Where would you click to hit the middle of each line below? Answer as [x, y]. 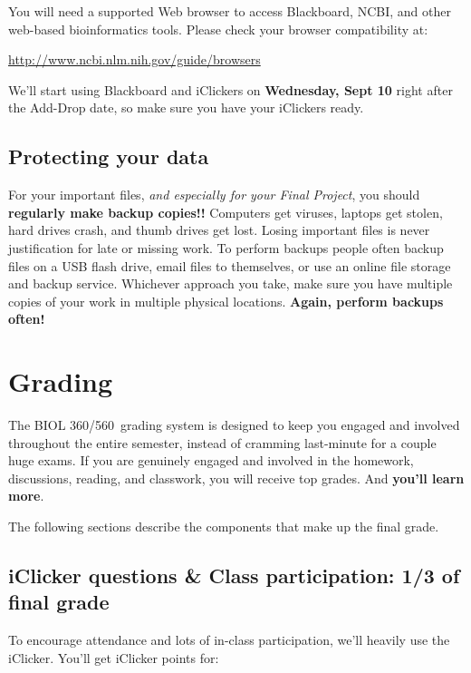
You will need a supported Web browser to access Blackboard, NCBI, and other [230, 11]
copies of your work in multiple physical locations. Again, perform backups [226, 301]
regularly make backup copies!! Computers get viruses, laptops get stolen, [226, 212]
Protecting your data [109, 156]
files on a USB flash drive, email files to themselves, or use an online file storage [230, 265]
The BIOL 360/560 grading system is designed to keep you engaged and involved [234, 425]
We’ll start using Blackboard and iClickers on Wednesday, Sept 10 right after [231, 89]
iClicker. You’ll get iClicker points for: [114, 657]
